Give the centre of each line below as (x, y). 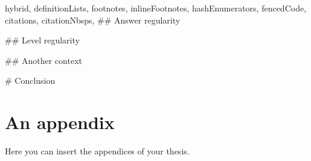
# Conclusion (30, 80)
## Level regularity (42, 40)
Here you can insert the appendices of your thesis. (97, 151)
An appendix (60, 122)
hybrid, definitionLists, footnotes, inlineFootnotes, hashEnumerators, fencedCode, (156, 8)
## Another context (43, 60)
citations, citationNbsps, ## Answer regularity (93, 20)
